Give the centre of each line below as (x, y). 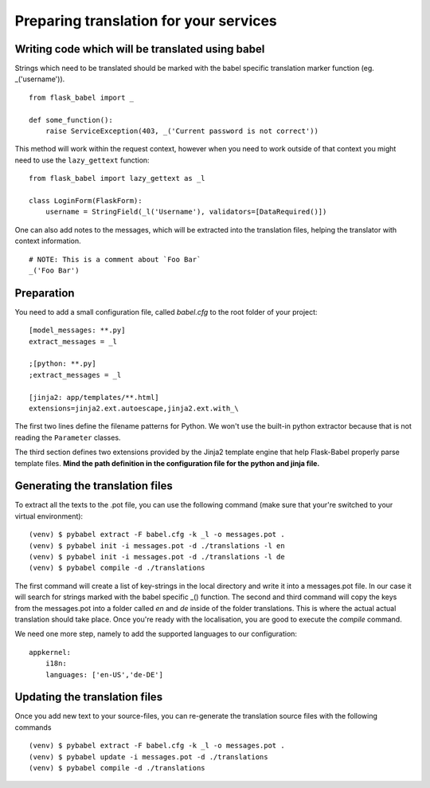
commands (33, 727)
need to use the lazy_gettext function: (82, 160)
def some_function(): (71, 120)
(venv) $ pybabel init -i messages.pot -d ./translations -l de (157, 557)
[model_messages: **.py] (77, 330)
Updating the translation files (89, 697)
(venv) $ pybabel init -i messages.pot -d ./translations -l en (157, 545)
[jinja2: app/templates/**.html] (94, 397)
